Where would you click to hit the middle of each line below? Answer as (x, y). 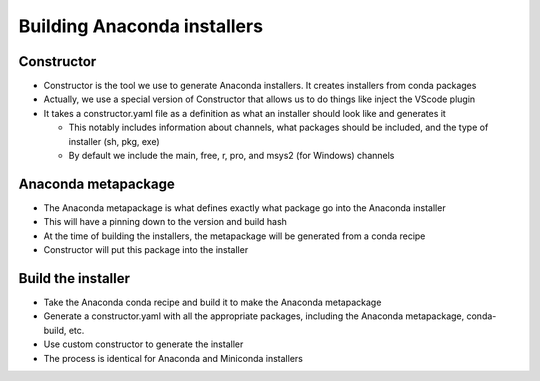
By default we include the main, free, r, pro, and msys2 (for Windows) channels (231, 156)
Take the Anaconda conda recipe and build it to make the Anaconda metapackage (212, 302)
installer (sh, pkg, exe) (114, 141)
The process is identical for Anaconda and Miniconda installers (173, 358)
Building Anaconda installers (141, 26)
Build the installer (74, 278)
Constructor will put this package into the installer (146, 250)
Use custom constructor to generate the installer (143, 344)
